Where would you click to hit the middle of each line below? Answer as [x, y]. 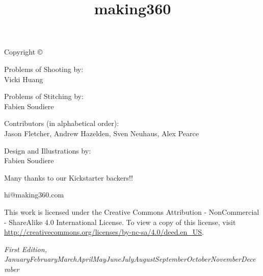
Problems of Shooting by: [44, 69]
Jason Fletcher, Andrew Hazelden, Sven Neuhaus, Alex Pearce [101, 133]
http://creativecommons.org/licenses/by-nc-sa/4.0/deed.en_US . [104, 232]
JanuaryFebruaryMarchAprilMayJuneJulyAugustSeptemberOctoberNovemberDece [130, 259]
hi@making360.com [34, 195]
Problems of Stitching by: [44, 96]
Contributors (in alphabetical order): [62, 123]
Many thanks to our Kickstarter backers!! [69, 177]
